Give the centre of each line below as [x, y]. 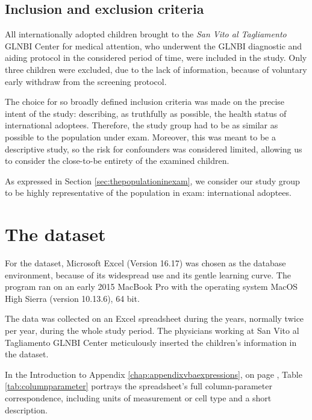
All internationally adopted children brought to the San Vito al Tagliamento [146, 34]
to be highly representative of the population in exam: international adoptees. [148, 193]
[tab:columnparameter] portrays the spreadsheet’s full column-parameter [139, 386]
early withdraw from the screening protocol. [86, 81]
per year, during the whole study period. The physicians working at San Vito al [152, 331]
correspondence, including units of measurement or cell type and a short [138, 397]
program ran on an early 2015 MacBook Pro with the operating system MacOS [151, 287]
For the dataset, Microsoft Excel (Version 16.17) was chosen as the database [145, 263]
